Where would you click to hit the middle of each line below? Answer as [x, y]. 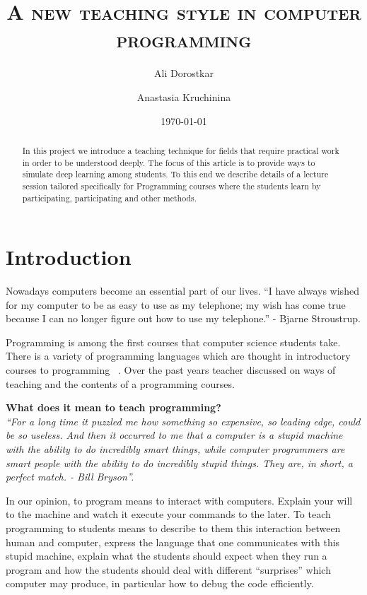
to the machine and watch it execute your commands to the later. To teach [168, 514]
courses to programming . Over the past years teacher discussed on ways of [171, 370]
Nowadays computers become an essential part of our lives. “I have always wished [182, 291]
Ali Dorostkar [184, 73]
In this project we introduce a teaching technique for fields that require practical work [181, 150]
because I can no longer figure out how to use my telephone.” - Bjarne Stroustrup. [183, 318]
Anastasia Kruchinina [184, 96]
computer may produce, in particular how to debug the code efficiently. [160, 583]
